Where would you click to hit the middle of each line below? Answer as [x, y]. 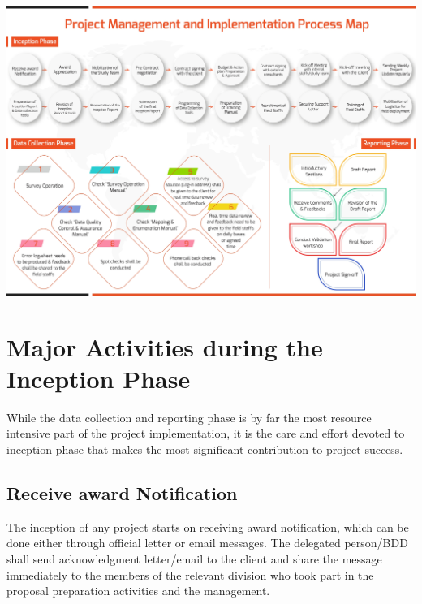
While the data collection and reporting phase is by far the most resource [189, 417]
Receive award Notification [122, 492]
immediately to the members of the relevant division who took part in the [190, 574]
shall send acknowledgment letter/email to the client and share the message [194, 558]
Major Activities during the [165, 346]
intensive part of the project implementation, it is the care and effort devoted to [206, 433]
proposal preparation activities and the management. [138, 591]
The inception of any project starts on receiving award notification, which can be [208, 526]
